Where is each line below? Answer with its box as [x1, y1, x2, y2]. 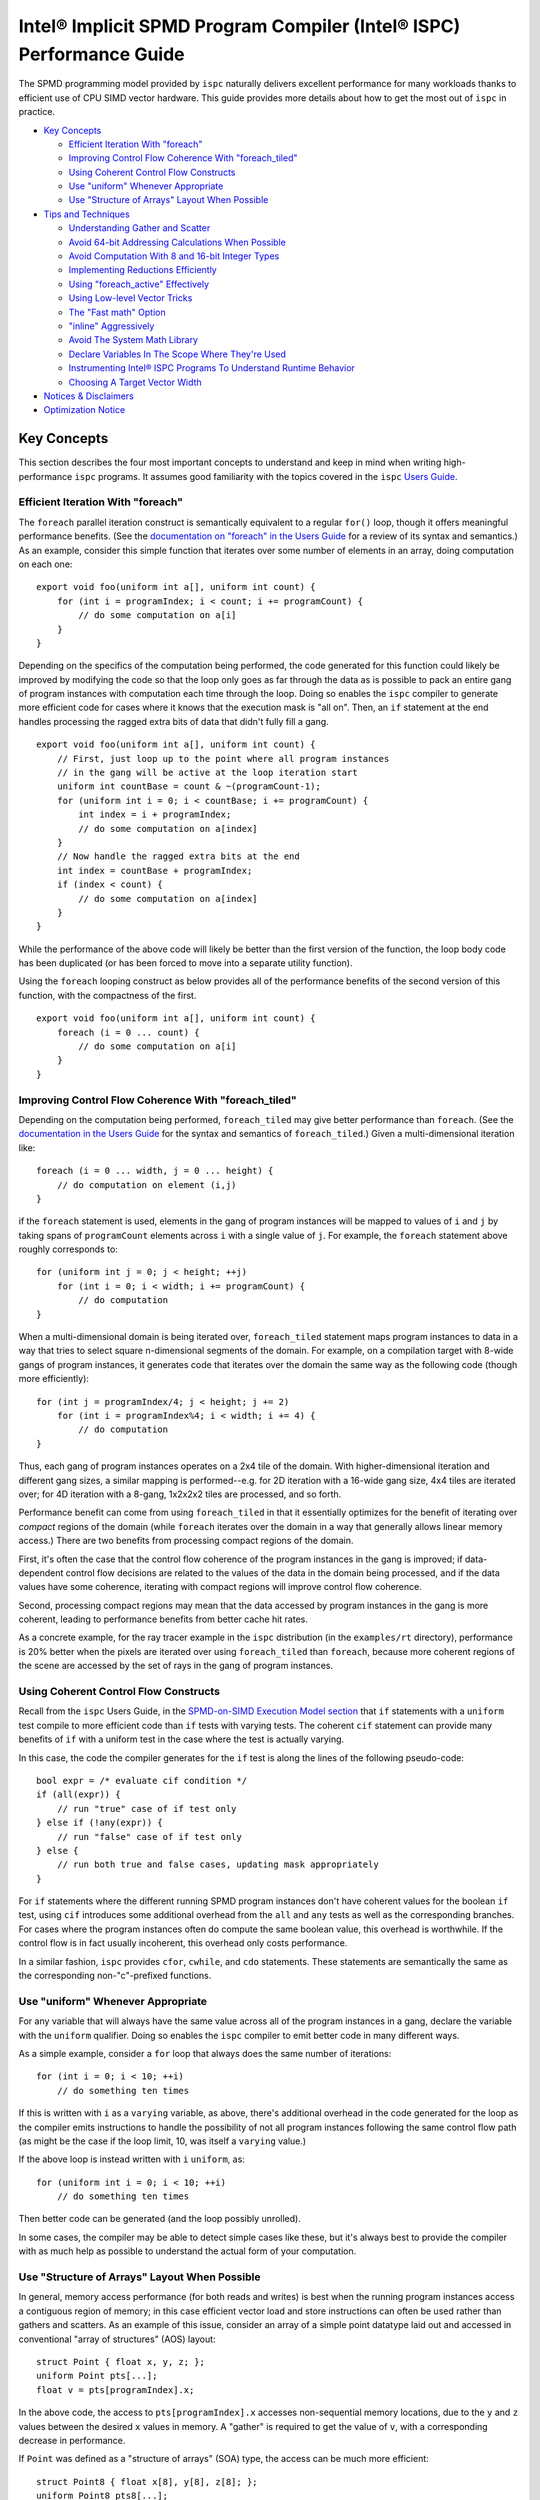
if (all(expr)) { [36, 1789, 121, 1800]
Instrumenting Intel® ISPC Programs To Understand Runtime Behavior [68, 362, 355, 374]
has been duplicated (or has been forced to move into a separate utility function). [18, 957, 353, 969]
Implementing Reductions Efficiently [68, 264, 217, 276]
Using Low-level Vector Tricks [68, 292, 193, 304]
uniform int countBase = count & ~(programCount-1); [56, 781, 322, 792]
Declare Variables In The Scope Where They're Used [68, 348, 287, 360]
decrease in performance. [18, 2434, 126, 2446]
